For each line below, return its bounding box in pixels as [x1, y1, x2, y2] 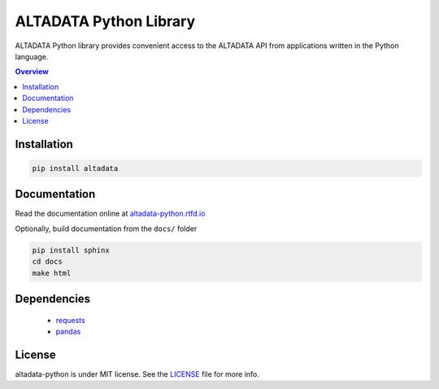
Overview [15, 67, 49, 76]
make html [32, 269, 72, 278]
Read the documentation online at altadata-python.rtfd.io [15, 208, 206, 219]
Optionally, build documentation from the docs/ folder [15, 224, 198, 234]
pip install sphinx [32, 245, 110, 255]
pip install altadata [32, 164, 119, 173]
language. [15, 51, 49, 61]
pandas [55, 326, 81, 336]
